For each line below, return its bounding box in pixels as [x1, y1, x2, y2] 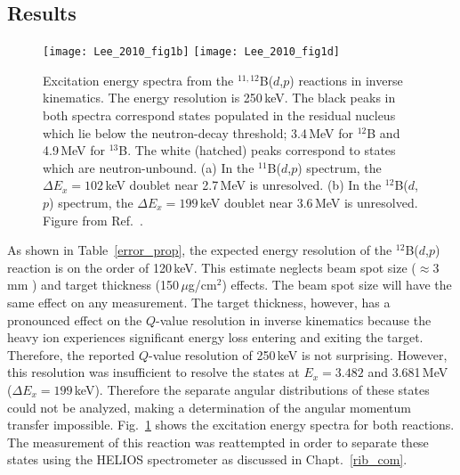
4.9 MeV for [43, 141, 106, 160]
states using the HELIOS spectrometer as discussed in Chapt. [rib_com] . [7, 450, 408, 469]
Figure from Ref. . [43, 210, 143, 229]
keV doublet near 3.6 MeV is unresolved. [199, 193, 418, 212]
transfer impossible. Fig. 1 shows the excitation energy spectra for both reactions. [7, 415, 455, 434]
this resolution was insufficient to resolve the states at [7, 363, 300, 381]
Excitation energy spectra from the [43, 70, 234, 89]
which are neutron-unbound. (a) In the [43, 158, 254, 176]
